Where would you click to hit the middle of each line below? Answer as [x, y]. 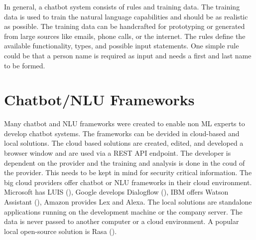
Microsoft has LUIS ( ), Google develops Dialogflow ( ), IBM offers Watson [116, 192]
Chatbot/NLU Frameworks [99, 100]
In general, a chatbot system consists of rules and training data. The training [122, 6]
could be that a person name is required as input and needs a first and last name [128, 55]
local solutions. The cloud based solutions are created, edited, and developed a [124, 143]
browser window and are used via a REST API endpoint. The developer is [118, 153]
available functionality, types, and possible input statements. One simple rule [122, 46]
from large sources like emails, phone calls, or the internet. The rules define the [125, 36]
